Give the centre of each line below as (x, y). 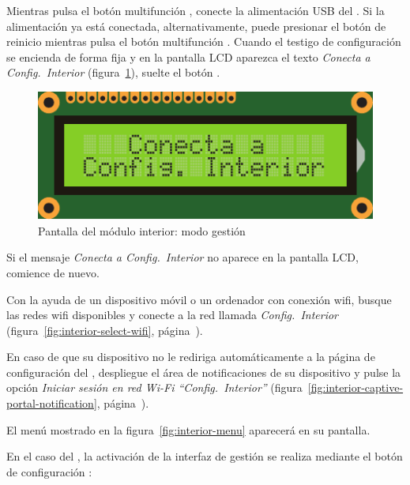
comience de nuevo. (53, 272)
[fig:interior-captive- (355, 387)
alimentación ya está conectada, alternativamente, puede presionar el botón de (196, 26)
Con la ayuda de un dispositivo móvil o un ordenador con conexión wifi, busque (199, 299)
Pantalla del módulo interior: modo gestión (142, 230)
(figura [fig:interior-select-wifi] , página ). (105, 330)
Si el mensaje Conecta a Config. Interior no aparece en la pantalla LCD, (182, 257)
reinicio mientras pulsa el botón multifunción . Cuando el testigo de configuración (204, 41)
